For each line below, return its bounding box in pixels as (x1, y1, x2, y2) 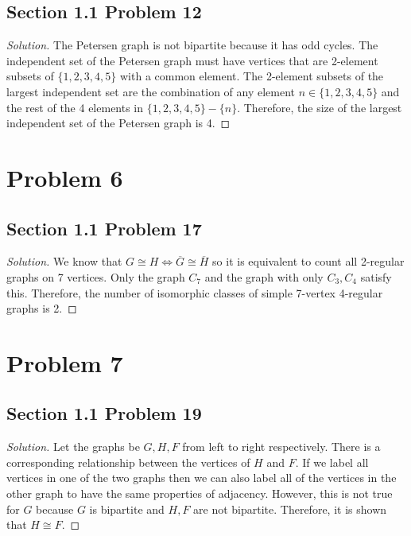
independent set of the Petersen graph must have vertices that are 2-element (6, 52, 378, 68)
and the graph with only (204, 268, 324, 285)
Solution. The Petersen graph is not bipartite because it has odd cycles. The (6, 37, 378, 53)
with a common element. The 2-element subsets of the (119, 68, 384, 84)
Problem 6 (6, 161, 123, 193)
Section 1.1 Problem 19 (6, 401, 202, 425)
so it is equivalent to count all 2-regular (212, 253, 405, 270)
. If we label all (295, 453, 369, 470)
